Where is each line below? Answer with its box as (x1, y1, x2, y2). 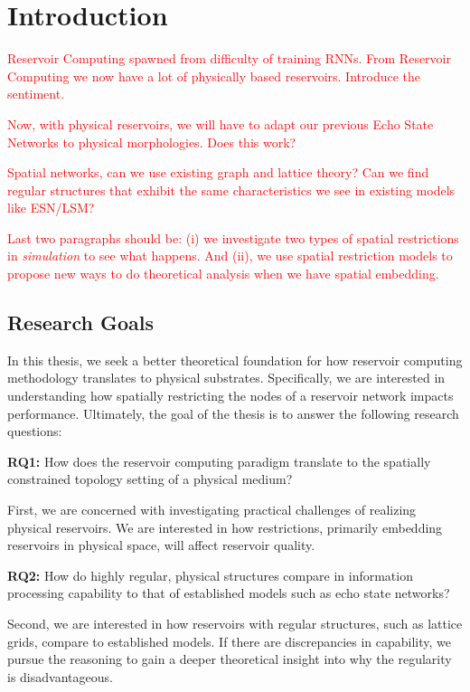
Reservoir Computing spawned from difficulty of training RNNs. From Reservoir (7, 49, 451, 68)
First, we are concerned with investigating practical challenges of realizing (7, 500, 417, 519)
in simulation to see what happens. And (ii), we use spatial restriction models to (7, 246, 453, 265)
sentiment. (7, 84, 65, 103)
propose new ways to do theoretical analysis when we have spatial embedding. (7, 264, 439, 283)
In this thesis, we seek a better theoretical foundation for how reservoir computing (7, 350, 463, 369)
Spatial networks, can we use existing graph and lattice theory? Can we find (7, 163, 429, 182)
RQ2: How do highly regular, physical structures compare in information (7, 565, 413, 584)
